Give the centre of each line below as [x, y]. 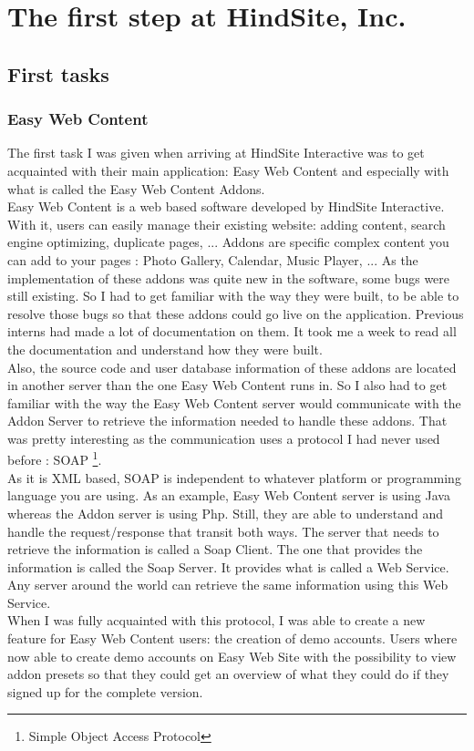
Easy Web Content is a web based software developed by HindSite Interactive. [226, 206]
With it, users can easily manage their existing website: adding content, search [227, 224]
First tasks [58, 73]
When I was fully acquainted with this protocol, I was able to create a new [216, 620]
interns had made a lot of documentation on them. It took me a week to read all [232, 331]
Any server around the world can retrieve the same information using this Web [228, 585]
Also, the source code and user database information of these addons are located [232, 367]
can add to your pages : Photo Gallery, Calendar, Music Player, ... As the [213, 259]
